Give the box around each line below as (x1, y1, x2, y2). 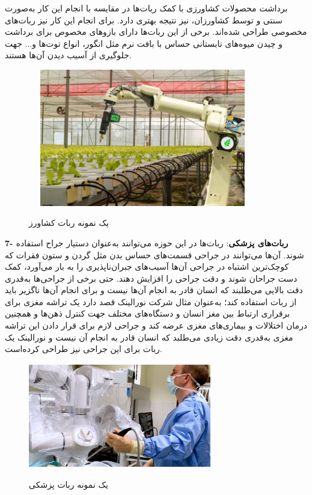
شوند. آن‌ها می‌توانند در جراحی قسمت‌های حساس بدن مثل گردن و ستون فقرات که (5, 248, 304, 261)
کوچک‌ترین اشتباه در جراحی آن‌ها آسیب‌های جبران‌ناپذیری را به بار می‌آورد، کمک (5, 260, 289, 273)
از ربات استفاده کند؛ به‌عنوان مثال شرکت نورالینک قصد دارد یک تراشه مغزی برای (5, 295, 297, 308)
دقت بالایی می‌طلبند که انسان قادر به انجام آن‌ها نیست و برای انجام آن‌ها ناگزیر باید (5, 284, 303, 296)
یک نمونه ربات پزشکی (29, 478, 108, 491)
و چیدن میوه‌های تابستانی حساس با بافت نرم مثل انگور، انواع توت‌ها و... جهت (5, 37, 283, 49)
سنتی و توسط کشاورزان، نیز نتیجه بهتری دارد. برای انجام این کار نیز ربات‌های (5, 13, 283, 26)
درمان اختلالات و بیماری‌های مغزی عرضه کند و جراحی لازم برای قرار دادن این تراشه (5, 319, 307, 332)
